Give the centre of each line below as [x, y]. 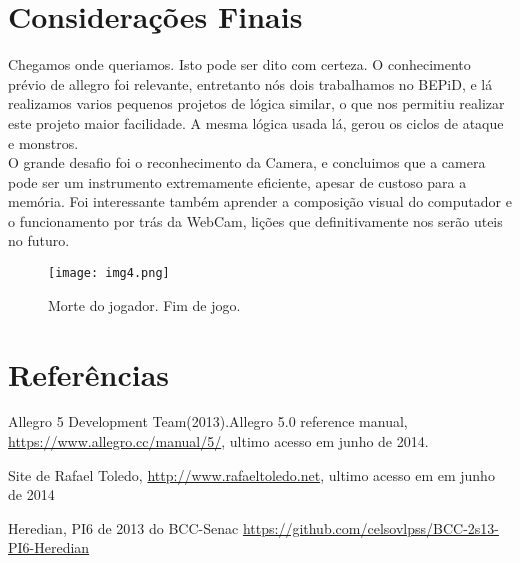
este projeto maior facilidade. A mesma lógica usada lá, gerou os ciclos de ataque [256, 122]
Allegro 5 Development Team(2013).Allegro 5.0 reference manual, [208, 421]
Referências [89, 373]
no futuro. [39, 240]
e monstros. [43, 142]
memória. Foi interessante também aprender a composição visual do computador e [260, 201]
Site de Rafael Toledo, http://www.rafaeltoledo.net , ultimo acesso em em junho [251, 474]
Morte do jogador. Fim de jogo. [144, 304]
